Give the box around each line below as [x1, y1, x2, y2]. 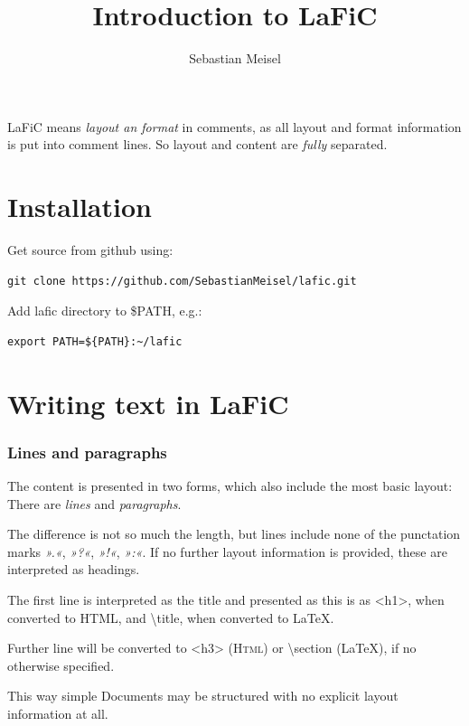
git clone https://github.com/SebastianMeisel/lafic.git [7, 274, 357, 288]
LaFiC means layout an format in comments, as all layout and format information [7, 117, 462, 136]
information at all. [7, 703, 108, 722]
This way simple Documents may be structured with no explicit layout [7, 686, 399, 705]
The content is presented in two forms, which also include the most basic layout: [7, 476, 453, 495]
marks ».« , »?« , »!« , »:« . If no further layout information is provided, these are [7, 542, 447, 561]
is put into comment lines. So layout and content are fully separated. [7, 135, 388, 154]
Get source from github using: [7, 240, 174, 259]
